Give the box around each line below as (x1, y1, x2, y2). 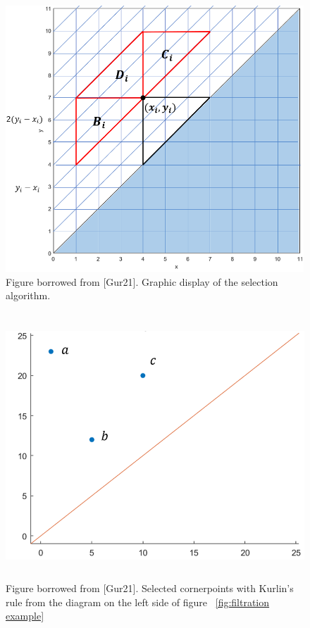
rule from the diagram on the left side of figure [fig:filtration (6, 594, 270, 609)
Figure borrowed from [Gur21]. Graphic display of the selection (6, 274, 278, 289)
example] (6, 608, 44, 623)
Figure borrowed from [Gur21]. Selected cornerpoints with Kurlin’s (6, 581, 294, 596)
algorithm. (6, 288, 51, 303)
